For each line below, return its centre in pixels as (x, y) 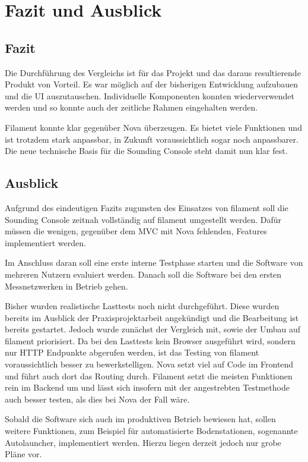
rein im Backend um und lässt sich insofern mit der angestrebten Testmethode (147, 387)
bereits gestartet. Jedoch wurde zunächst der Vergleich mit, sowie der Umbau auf (153, 329)
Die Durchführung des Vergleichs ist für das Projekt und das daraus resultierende (153, 72)
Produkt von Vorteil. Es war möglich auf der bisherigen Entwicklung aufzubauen (152, 84)
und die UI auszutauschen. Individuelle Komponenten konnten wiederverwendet (150, 95)
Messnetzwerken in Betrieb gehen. (66, 286)
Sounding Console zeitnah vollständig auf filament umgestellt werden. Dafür (143, 219)
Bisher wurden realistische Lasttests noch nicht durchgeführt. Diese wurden (142, 306)
